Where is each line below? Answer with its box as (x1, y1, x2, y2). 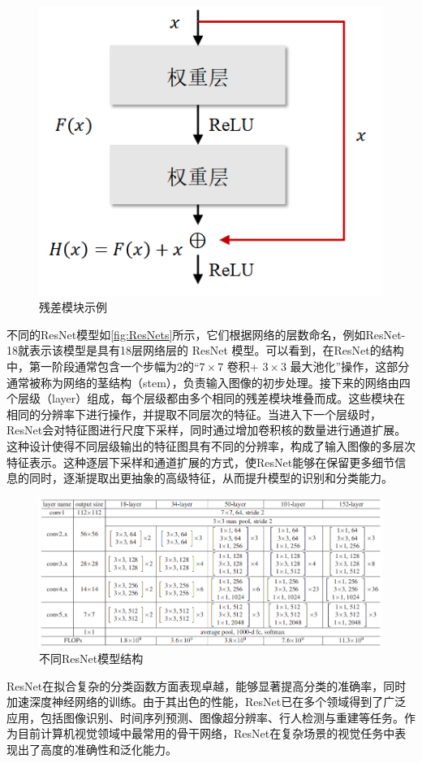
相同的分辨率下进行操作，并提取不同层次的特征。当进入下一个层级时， (6, 405, 381, 422)
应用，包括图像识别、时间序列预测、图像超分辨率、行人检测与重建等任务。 (6, 708, 404, 726)
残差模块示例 (39, 299, 107, 316)
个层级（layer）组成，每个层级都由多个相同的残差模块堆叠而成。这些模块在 (6, 390, 406, 407)
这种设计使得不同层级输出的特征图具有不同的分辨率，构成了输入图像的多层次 (6, 438, 416, 455)
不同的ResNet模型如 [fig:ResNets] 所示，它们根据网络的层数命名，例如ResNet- (6, 325, 406, 342)
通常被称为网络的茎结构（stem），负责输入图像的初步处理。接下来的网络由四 (6, 373, 411, 390)
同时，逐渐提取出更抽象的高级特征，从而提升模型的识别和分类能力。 (28, 469, 393, 486)
